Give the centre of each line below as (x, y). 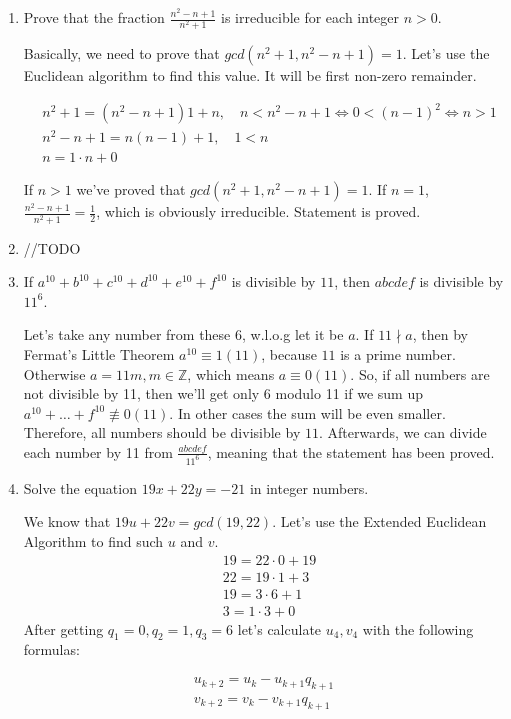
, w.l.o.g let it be (292, 334)
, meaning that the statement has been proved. (351, 451)
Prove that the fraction (94, 17)
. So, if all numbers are (420, 373)
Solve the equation (80, 487)
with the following (418, 628)
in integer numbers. (309, 487)
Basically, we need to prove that (121, 53)
